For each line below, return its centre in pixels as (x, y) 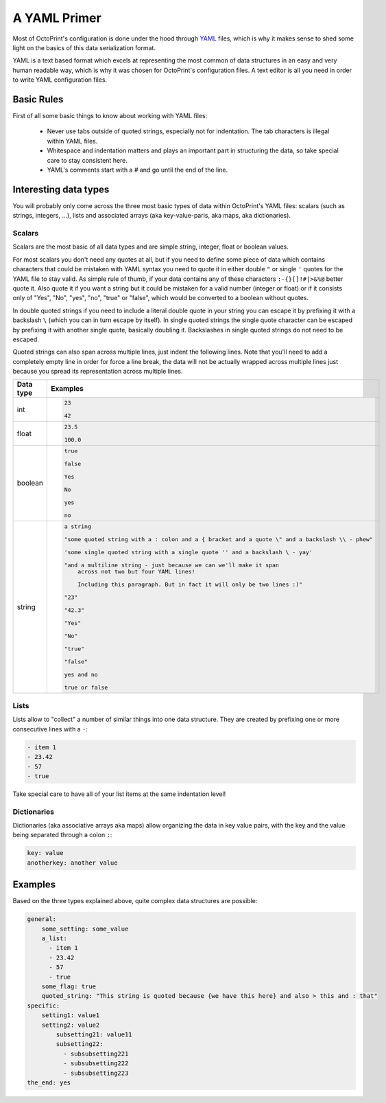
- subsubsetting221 (96, 1054)
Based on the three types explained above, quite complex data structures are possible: (135, 901)
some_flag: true (69, 987)
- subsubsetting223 (96, 1073)
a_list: (55, 939)
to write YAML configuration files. (60, 80)
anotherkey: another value (72, 863)
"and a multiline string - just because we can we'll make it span (171, 565)
